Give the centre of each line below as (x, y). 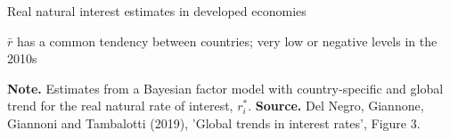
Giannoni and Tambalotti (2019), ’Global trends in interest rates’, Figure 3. (214, 123)
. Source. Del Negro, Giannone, (336, 106)
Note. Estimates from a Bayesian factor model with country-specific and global (225, 88)
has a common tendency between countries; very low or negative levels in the (227, 41)
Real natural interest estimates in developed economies (157, 11)
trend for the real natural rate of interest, (120, 106)
